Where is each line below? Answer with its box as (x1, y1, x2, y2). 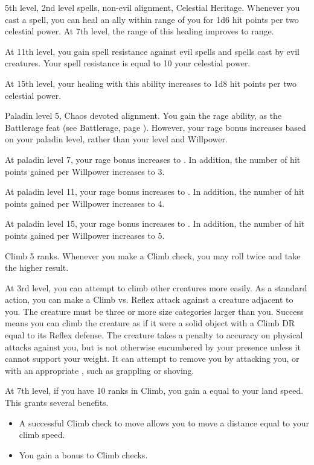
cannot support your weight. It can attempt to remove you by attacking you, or (5, 352, 300, 365)
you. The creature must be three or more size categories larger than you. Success (5, 305, 304, 317)
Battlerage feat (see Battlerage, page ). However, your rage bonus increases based (5, 121, 306, 133)
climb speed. (19, 428, 65, 441)
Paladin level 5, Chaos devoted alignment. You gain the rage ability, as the (5, 109, 282, 122)
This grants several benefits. (5, 396, 109, 409)
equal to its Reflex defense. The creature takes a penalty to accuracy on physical (5, 329, 303, 341)
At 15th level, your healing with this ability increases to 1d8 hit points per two (5, 77, 297, 89)
